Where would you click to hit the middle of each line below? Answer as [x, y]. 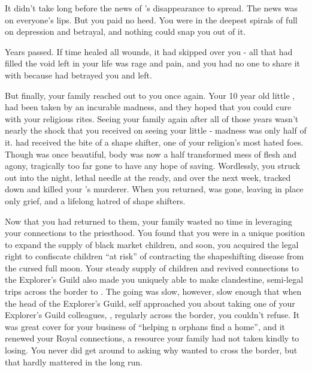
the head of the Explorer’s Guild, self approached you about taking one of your [150, 303]
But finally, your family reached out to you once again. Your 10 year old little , [150, 95]
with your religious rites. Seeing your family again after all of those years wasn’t [152, 118]
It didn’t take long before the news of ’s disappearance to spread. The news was [151, 8]
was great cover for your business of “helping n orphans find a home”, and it [145, 326]
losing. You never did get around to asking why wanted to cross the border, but [151, 350]
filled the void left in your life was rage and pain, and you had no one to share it [153, 63]
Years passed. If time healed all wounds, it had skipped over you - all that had [149, 51]
